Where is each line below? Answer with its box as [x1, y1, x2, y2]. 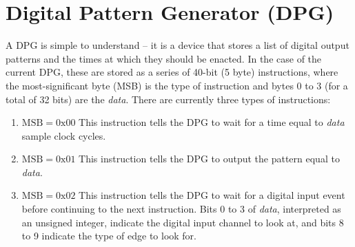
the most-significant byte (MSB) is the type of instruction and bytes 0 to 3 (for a [6, 78, 348, 92]
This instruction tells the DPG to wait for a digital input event [79, 188, 345, 202]
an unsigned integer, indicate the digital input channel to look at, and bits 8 [21, 215, 344, 229]
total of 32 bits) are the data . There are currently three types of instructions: [6, 92, 331, 106]
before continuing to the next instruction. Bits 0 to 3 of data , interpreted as [21, 202, 341, 216]
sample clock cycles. [21, 128, 106, 142]
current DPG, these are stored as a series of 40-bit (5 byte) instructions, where [6, 65, 338, 79]
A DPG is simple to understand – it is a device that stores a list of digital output [6, 38, 349, 52]
